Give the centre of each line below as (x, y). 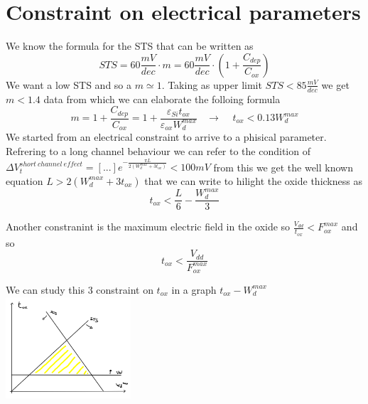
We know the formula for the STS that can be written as (130, 46)
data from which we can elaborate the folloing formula (162, 99)
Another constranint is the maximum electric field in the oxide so (148, 227)
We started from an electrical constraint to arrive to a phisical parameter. (166, 137)
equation (25, 180)
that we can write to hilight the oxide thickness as (253, 180)
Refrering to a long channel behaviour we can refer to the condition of (158, 151)
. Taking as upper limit (212, 84)
